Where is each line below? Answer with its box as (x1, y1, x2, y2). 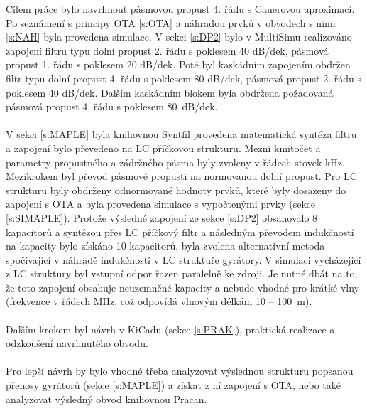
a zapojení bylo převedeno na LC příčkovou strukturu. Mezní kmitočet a (6, 140, 321, 155)
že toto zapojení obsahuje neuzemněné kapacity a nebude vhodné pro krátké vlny (6, 279, 359, 294)
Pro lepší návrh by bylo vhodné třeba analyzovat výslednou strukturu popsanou (6, 363, 354, 378)
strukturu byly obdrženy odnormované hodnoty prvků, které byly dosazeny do (6, 182, 346, 197)
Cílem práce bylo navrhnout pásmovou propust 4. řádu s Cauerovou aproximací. (6, 1, 355, 16)
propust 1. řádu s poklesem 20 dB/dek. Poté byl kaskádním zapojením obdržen (6, 57, 351, 72)
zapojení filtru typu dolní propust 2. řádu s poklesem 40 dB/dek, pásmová (6, 43, 329, 58)
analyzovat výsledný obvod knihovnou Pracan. (6, 391, 207, 406)
